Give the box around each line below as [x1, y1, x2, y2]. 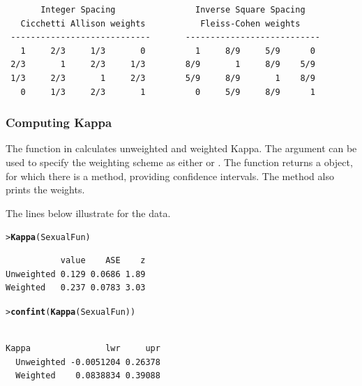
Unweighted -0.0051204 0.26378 [15, 357, 160, 367]
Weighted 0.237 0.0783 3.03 [6, 283, 146, 293]
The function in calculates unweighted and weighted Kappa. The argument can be [6, 141, 357, 156]
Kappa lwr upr [6, 343, 160, 354]
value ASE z [60, 255, 146, 265]
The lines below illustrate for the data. [6, 205, 171, 220]
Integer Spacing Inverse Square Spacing [40, 5, 306, 15]
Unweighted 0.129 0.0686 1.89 [6, 269, 146, 279]
